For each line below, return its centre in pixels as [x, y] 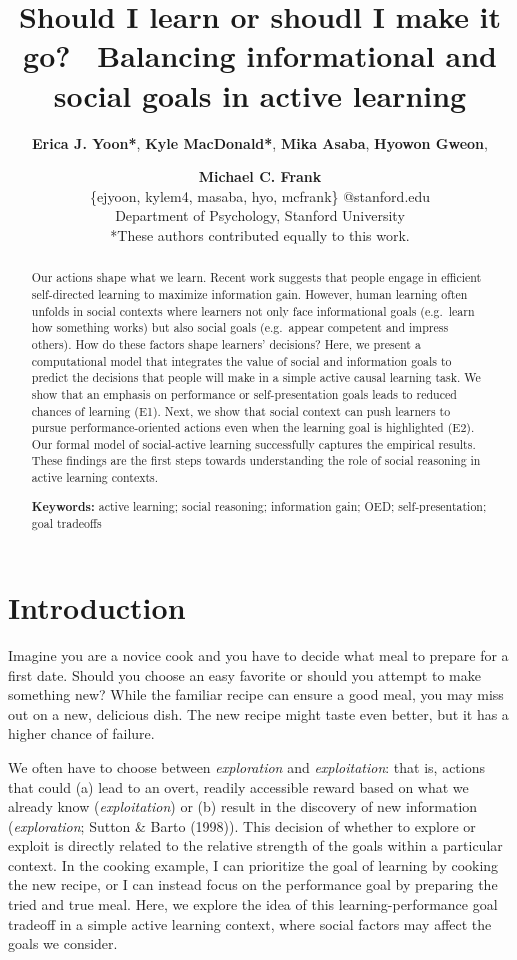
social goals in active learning [260, 94]
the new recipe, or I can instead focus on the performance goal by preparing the [253, 884]
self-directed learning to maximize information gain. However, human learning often [249, 293]
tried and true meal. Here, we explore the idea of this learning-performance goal [253, 904]
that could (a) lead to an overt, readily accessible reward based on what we [238, 786]
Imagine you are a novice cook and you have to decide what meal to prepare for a [258, 654]
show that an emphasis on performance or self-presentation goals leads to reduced [244, 393]
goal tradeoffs [66, 523]
